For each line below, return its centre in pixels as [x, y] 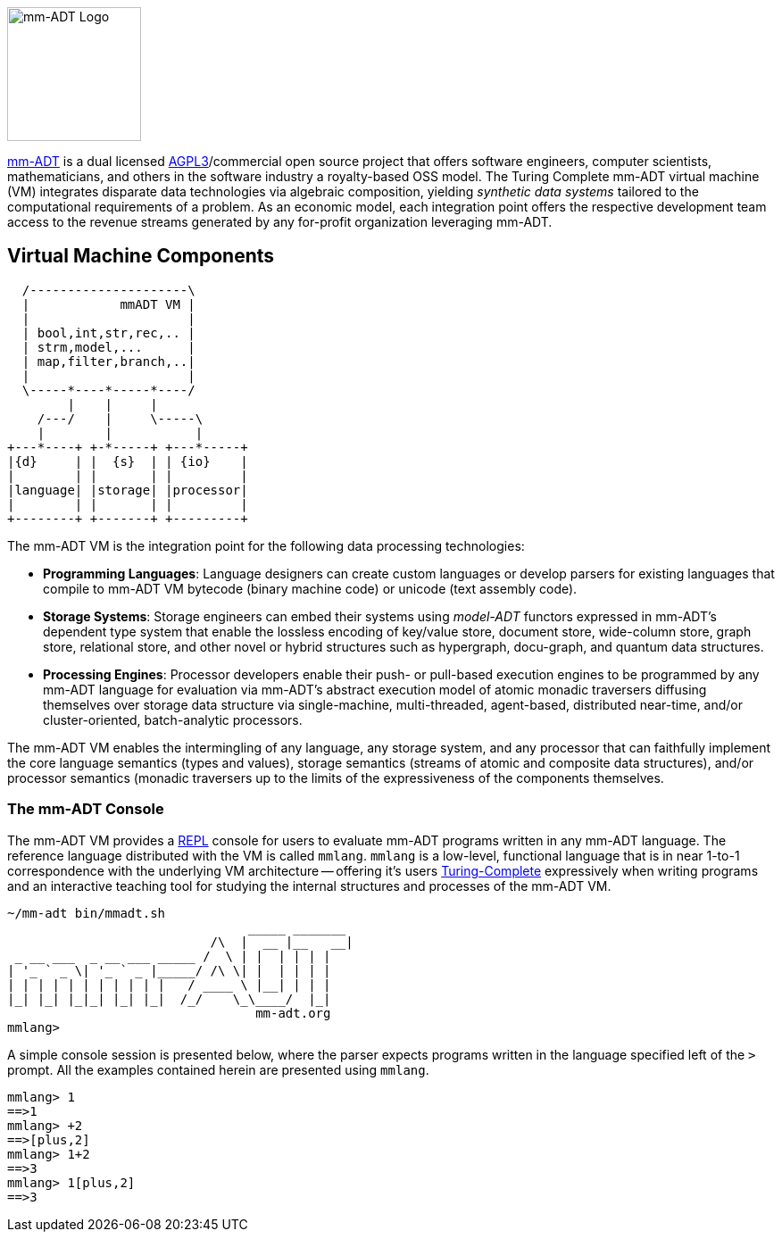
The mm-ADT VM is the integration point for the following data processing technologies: [266, 545]
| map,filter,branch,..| [108, 361]
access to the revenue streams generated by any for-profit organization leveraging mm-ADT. [280, 222]
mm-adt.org [293, 1013]
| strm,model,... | [108, 347]
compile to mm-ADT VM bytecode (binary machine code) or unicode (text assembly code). [310, 588]
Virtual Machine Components [141, 256]
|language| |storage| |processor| [128, 490]
